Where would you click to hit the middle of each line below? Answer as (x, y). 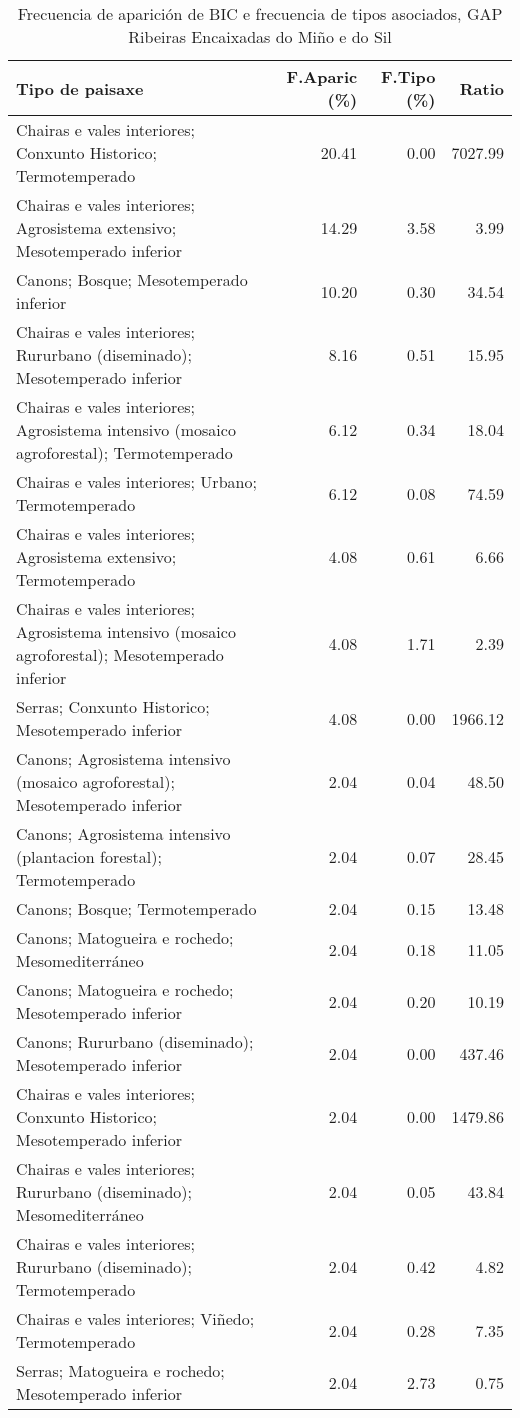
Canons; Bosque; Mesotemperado (132, 279)
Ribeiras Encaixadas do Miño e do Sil (260, 36)
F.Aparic (322, 76)
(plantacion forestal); (89, 856)
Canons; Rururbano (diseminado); (135, 1041)
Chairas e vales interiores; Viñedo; (135, 1318)
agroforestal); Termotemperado (124, 452)
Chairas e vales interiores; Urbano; (136, 481)
